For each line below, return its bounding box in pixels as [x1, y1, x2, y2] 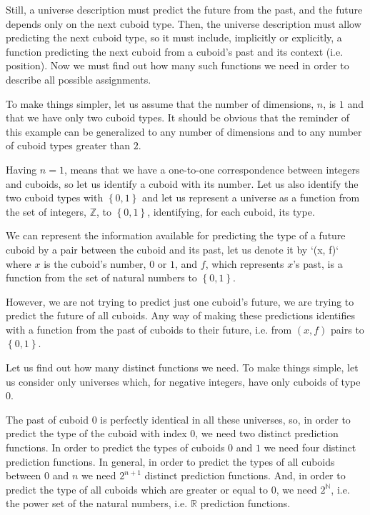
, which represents [205, 256, 284, 271]
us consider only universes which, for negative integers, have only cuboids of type [6, 374, 361, 389]
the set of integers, [6, 204, 86, 219]
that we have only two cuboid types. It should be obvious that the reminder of [6, 110, 349, 125]
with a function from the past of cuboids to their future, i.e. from [6, 321, 292, 336]
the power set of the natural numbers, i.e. [6, 496, 188, 511]
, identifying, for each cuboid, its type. [147, 204, 315, 219]
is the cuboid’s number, [44, 256, 146, 271]
